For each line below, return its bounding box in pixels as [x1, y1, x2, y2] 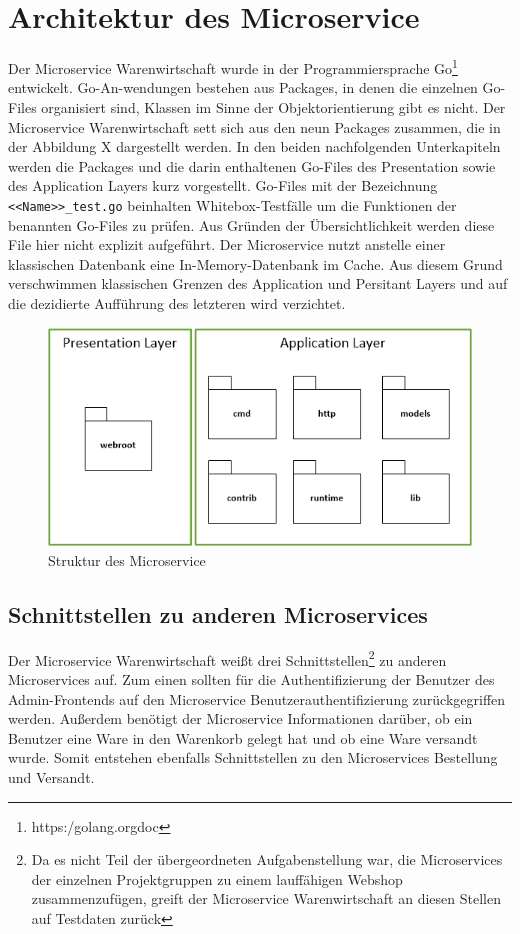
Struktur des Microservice [48, 549, 206, 570]
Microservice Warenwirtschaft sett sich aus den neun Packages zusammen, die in [8, 116, 501, 137]
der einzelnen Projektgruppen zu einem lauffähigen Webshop [31, 868, 403, 889]
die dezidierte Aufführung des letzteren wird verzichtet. [8, 292, 346, 313]
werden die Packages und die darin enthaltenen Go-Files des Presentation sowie [8, 155, 496, 176]
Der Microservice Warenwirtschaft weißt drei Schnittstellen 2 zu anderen [8, 646, 447, 670]
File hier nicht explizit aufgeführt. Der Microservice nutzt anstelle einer [8, 234, 446, 255]
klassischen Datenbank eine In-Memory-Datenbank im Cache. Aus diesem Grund [8, 253, 503, 274]
